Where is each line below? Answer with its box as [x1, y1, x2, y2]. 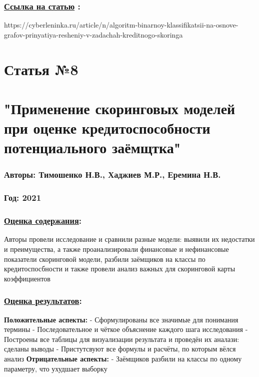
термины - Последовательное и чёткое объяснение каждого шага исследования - [4, 324, 248, 334]
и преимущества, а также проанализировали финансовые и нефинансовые [4, 244, 229, 254]
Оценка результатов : [4, 294, 82, 307]
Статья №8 [4, 59, 78, 79]
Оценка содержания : [4, 214, 82, 227]
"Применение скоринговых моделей [4, 98, 235, 118]
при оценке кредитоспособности [4, 118, 210, 138]
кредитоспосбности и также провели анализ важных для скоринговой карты [4, 263, 235, 274]
